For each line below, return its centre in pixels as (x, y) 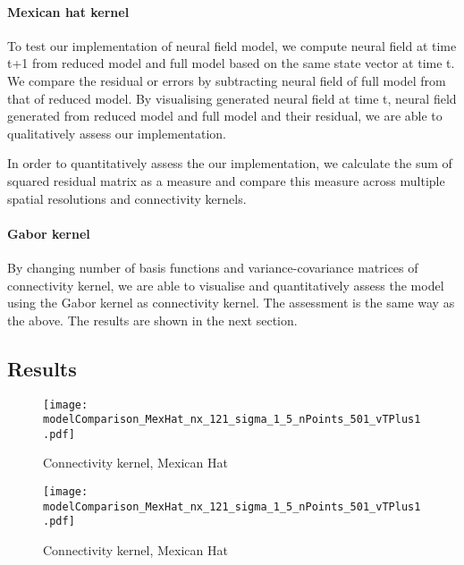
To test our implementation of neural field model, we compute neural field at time (232, 45)
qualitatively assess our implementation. (117, 133)
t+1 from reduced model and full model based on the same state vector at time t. (231, 63)
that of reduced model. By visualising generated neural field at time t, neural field (232, 98)
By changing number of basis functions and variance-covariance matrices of (213, 267)
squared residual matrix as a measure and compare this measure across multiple (226, 180)
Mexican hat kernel (68, 11)
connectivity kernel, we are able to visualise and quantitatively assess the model (226, 285)
